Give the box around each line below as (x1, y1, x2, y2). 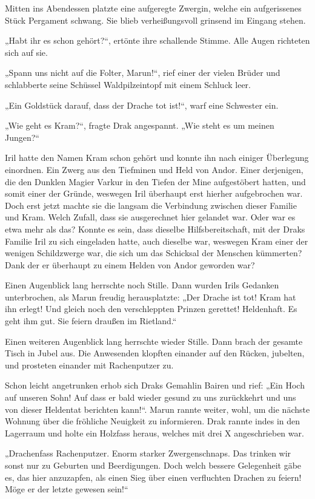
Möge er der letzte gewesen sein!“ (5, 483, 128, 495)
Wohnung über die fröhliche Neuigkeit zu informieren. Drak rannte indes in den (5, 415, 300, 427)
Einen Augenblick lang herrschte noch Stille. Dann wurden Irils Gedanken (5, 279, 279, 291)
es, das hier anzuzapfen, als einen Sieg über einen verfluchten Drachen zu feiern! (5, 470, 302, 483)
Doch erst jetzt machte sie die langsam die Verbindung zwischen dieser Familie (5, 199, 297, 211)
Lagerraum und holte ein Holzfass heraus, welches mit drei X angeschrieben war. (5, 426, 304, 439)
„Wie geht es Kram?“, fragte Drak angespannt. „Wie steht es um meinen (5, 119, 274, 132)
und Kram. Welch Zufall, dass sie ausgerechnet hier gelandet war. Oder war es (5, 211, 296, 223)
